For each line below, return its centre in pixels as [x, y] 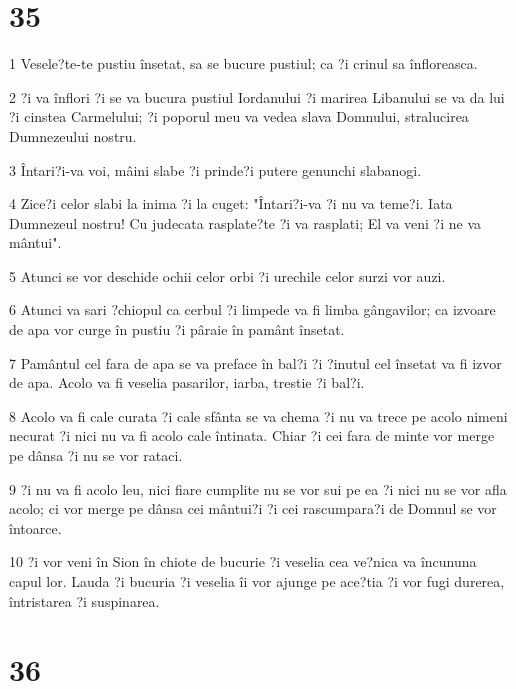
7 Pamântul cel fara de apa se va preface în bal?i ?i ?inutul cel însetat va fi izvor [255, 362]
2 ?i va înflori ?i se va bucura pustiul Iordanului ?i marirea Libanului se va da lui [257, 96]
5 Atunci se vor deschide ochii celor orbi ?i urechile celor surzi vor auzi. [227, 275]
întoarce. [35, 527]
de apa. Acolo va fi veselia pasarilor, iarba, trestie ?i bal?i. [187, 382]
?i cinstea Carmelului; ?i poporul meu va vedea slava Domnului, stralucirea [239, 116]
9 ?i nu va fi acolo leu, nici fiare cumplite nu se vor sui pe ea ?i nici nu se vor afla [258, 488]
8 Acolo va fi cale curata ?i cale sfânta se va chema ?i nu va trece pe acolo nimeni [258, 415]
